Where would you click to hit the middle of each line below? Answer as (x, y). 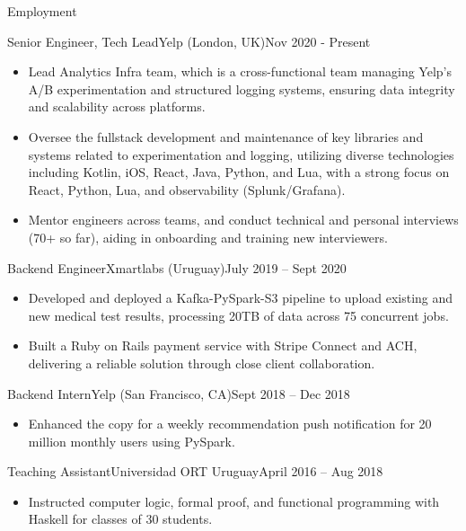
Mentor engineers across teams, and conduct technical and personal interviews (243, 220)
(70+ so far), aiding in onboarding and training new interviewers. (208, 237)
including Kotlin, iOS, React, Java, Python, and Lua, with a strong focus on (239, 172)
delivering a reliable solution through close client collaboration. (202, 363)
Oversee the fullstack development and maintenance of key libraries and (226, 136)
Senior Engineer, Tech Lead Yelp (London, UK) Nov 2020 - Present (189, 41)
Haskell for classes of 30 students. (120, 519)
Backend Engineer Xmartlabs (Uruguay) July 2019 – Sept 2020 (177, 267)
